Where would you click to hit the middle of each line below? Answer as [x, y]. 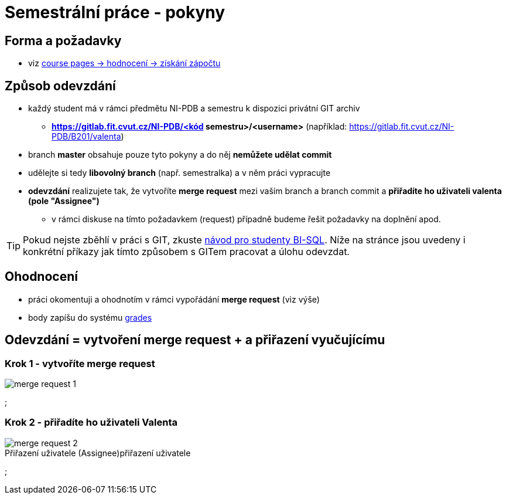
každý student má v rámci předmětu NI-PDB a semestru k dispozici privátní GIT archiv [194, 108]
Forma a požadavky [63, 40]
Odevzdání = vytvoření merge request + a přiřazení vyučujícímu [195, 340]
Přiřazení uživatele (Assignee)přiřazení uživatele [98, 453]
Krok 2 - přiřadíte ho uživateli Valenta [91, 422]
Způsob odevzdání [60, 86]
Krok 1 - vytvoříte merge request [80, 363]
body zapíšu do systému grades [90, 317]
